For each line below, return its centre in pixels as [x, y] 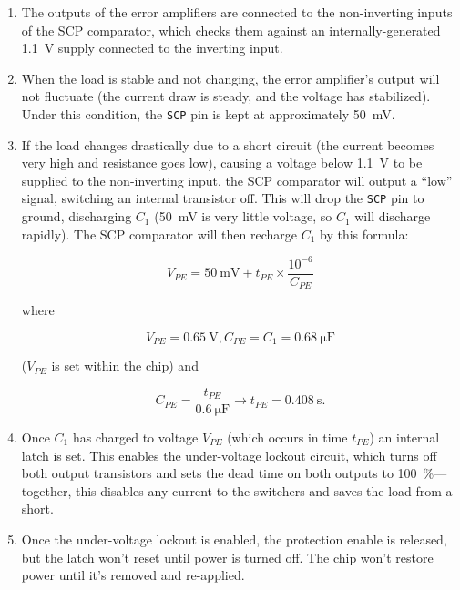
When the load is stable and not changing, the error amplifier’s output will [230, 78]
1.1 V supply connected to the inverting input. [152, 48]
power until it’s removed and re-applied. [133, 575]
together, [46, 490]
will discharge [393, 216]
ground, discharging [77, 216]
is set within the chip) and [125, 366]
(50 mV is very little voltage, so [243, 216]
